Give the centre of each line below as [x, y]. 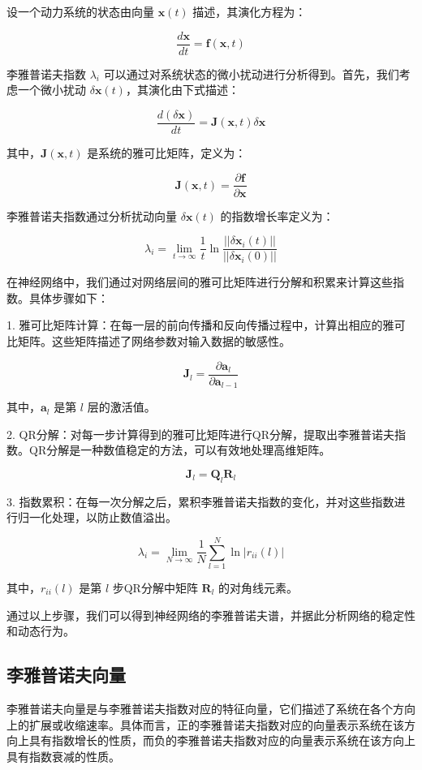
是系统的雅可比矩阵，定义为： [167, 152]
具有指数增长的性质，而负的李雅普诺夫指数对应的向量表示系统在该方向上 [222, 740]
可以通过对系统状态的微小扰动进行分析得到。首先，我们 [251, 73]
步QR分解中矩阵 [155, 587]
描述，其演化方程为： [250, 11]
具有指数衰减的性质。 [63, 756]
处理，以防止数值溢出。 [114, 517]
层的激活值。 [121, 407]
